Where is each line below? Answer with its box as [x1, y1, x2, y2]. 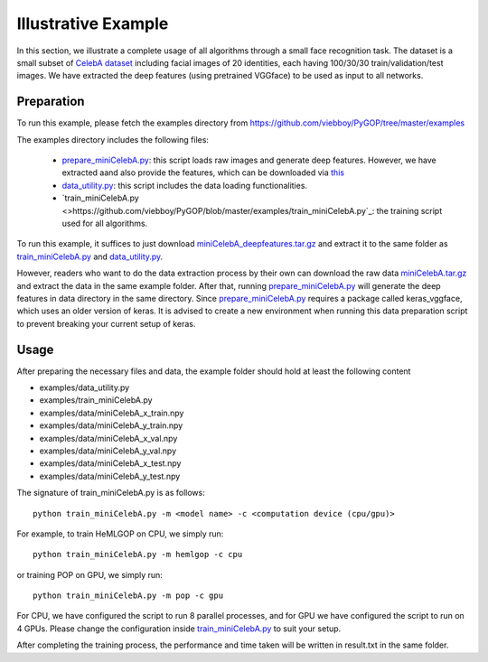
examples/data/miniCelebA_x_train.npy [39, 407, 184, 418]
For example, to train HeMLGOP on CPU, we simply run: [16, 528, 224, 539]
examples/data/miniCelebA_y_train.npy [39, 420, 183, 431]
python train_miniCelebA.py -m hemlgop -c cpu [33, 549, 243, 560]
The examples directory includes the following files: [16, 134, 210, 145]
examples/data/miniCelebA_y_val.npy [39, 445, 177, 456]
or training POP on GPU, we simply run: [16, 569, 163, 580]
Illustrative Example [16, 14, 169, 33]
